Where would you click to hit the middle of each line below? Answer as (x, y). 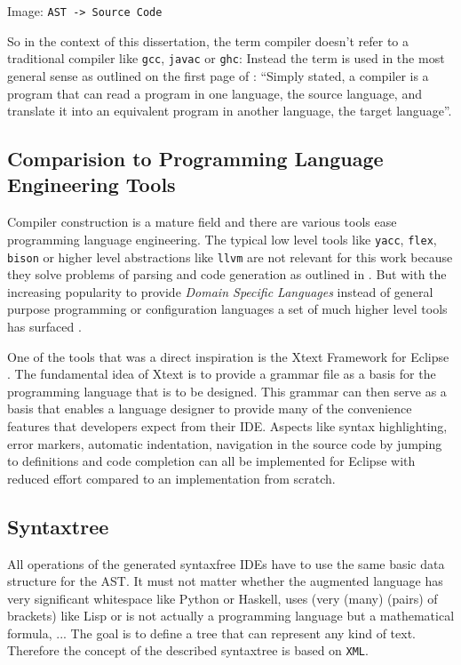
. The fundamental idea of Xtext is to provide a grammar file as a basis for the (222, 374)
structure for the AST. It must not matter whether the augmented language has (225, 581)
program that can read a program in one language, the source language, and (215, 93)
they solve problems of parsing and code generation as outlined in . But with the (227, 274)
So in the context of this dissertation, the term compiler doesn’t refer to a (208, 40)
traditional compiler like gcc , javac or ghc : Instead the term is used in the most (226, 58)
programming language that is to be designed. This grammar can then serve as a (227, 391)
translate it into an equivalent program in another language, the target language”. (230, 111)
